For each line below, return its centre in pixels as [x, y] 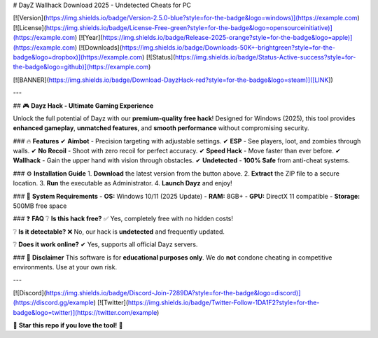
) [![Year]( [89, 38]
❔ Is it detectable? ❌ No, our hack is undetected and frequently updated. [119, 232]
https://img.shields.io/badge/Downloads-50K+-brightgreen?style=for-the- [229, 47]
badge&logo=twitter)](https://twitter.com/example [85, 312]
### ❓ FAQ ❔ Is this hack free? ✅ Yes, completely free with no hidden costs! [123, 219]
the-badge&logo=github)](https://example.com [81, 67]
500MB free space [40, 206]
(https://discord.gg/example [53, 303]
